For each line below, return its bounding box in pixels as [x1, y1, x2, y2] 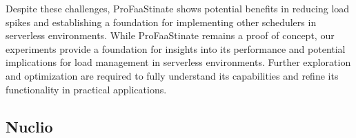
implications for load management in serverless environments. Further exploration [6, 55, 351, 69]
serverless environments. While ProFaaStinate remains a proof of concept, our [6, 28, 335, 43]
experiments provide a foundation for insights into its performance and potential [6, 41, 346, 56]
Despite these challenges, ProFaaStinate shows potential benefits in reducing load [6, 1, 350, 15]
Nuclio [6, 115, 53, 137]
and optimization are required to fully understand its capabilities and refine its [6, 68, 339, 82]
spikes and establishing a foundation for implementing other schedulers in [6, 14, 317, 29]
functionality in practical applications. [6, 82, 167, 96]
